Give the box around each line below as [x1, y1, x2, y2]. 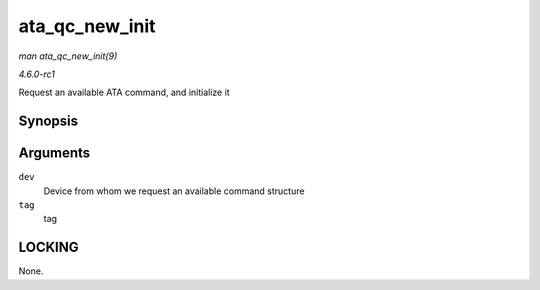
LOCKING [18, 239, 79, 256]
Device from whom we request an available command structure [43, 185, 305, 197]
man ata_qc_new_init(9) [18, 50, 118, 62]
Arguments [18, 145, 91, 162]
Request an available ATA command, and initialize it [18, 86, 230, 99]
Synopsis [18, 113, 79, 130]
